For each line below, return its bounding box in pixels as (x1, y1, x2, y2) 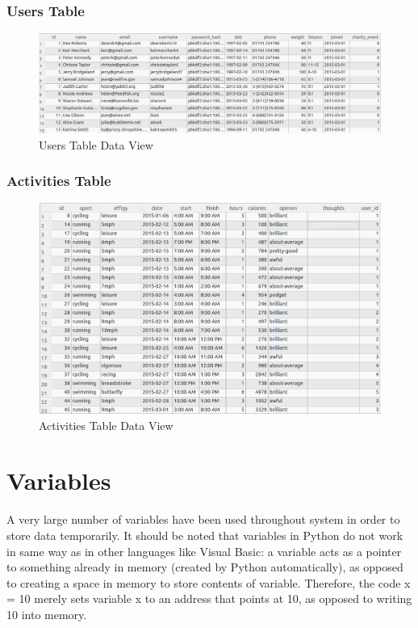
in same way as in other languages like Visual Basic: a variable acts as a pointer (6, 542, 402, 559)
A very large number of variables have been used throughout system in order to (6, 511, 400, 528)
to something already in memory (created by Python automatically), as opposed (6, 558, 403, 575)
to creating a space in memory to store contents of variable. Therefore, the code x (6, 574, 411, 591)
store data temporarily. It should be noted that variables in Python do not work (6, 526, 403, 543)
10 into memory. (6, 605, 87, 622)
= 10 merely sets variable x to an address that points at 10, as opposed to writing (6, 590, 412, 607)
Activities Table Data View (39, 416, 173, 433)
